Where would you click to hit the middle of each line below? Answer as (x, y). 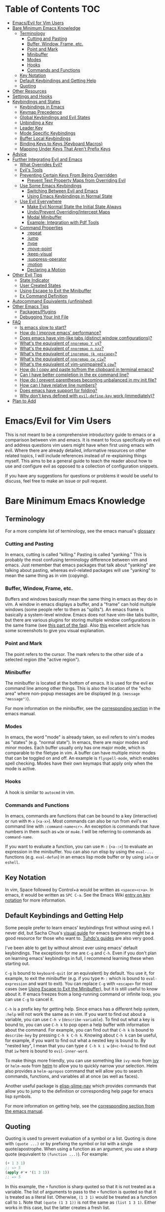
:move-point (39, 249)
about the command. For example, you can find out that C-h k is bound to (80, 1030)
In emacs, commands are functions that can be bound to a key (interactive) (81, 816)
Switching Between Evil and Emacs (63, 191)
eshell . (12, 862)
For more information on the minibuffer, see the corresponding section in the (83, 708)
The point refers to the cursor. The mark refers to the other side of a (74, 654)
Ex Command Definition (44, 296)
